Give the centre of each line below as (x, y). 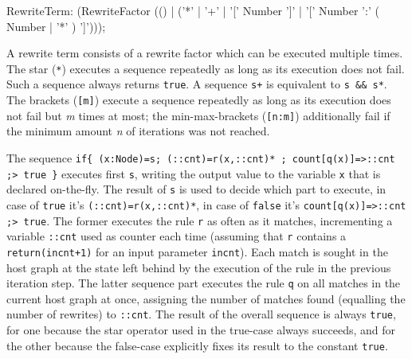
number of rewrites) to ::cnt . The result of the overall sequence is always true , (201, 314)
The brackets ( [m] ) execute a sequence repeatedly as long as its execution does (199, 100)
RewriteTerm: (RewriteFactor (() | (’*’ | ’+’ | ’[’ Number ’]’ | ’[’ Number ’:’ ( (193, 10)
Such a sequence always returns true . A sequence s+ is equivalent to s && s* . (197, 84)
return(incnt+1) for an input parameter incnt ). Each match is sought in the (197, 251)
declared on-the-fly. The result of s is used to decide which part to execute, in (196, 189)
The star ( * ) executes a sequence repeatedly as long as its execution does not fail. (206, 68)
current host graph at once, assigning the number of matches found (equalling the (206, 298)
